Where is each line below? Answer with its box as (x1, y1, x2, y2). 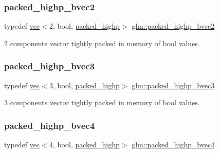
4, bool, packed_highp (49, 139, 120, 150)
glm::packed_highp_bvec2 (132, 21, 215, 31)
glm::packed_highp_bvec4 (132, 139, 215, 150)
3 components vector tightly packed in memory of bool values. (4, 97, 200, 108)
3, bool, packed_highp (49, 80, 120, 90)
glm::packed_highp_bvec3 (132, 80, 215, 90)
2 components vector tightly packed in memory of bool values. (4, 37, 200, 48)
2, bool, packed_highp (49, 21, 120, 31)
